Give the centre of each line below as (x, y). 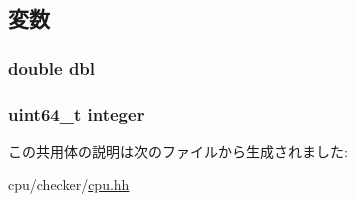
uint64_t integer (76, 113)
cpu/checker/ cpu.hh (69, 184)
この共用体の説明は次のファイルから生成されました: (178, 150)
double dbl (52, 67)
